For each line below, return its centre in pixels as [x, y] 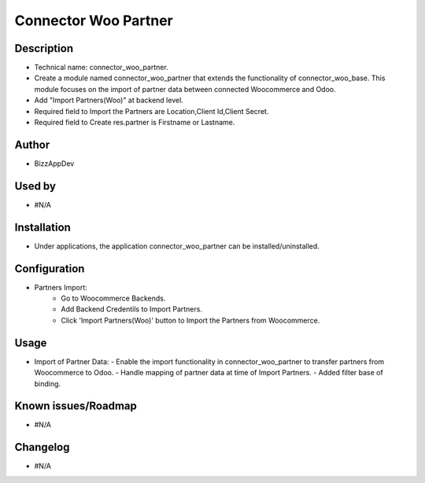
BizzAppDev [54, 163]
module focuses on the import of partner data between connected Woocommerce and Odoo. [185, 89]
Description [44, 48]
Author [32, 144]
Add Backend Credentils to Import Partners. [131, 309]
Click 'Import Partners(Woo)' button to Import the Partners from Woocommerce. [190, 320]
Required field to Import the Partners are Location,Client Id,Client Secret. [152, 111]
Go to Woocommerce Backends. [113, 298]
